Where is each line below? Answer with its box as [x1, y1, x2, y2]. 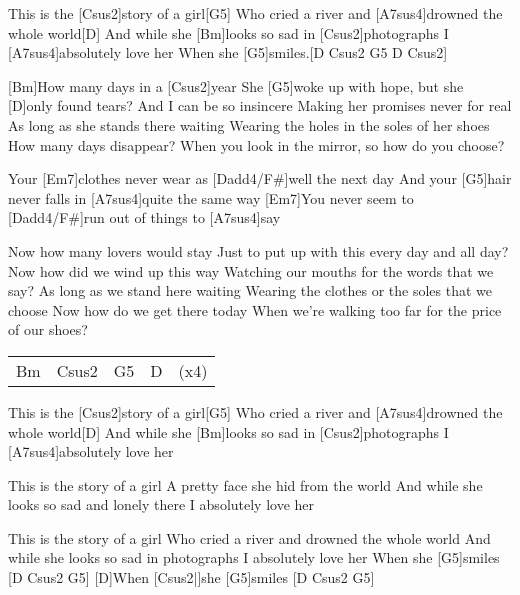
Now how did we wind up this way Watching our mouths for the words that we [8, 260, 494, 281]
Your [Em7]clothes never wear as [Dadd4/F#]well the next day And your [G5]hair [8, 168, 512, 189]
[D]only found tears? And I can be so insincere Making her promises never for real [8, 95, 512, 116]
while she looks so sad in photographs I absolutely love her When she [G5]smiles [8, 547, 500, 568]
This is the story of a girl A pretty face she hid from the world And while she [8, 474, 483, 495]
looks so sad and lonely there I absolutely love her [8, 494, 315, 515]
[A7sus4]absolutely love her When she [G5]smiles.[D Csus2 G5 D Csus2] [8, 42, 448, 63]
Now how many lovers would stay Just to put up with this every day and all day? [8, 240, 509, 261]
